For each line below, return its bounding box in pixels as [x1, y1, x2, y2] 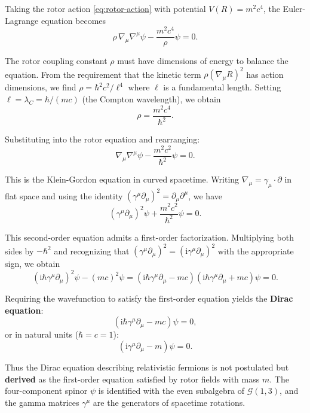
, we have [188, 189, 222, 202]
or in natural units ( [5, 328, 79, 341]
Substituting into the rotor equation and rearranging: [5, 133, 200, 145]
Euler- [283, 2, 306, 14]
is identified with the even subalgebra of [98, 384, 245, 397]
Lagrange [5, 14, 39, 26]
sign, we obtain [5, 257, 60, 270]
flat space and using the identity [5, 189, 123, 202]
